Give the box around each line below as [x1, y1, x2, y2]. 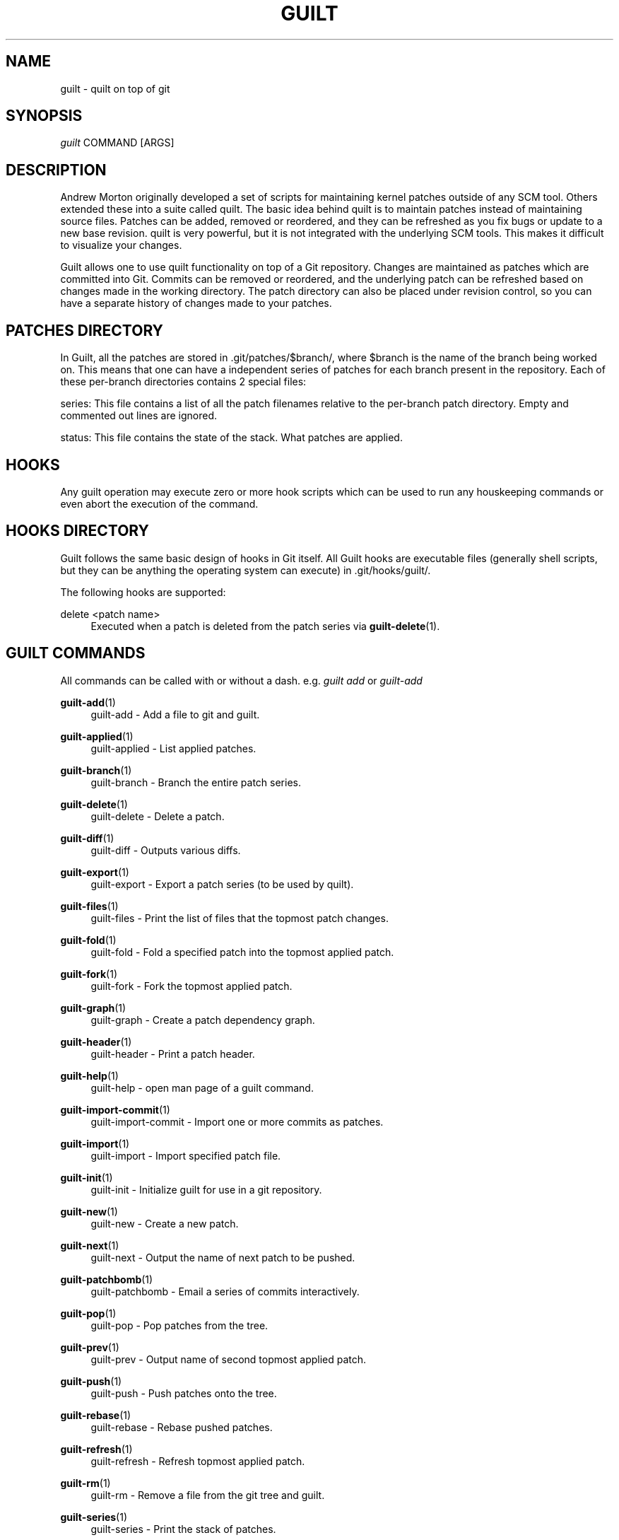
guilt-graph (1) [60, 1001, 126, 1014]
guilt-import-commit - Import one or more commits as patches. [90, 1115, 384, 1128]
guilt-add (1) [60, 696, 116, 708]
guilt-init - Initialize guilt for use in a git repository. [90, 1183, 322, 1196]
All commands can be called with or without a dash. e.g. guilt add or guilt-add [60, 674, 423, 687]
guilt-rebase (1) [60, 1408, 131, 1421]
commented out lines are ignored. [60, 409, 218, 422]
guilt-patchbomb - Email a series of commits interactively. [90, 1285, 360, 1297]
